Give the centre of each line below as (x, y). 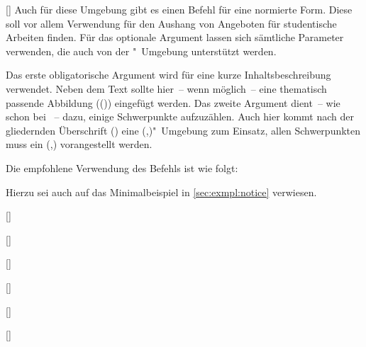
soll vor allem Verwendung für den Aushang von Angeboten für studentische (171, 23)
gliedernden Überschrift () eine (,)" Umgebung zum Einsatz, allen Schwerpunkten (183, 130)
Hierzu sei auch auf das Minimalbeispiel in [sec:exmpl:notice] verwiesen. (161, 192)
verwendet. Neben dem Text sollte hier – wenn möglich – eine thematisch (166, 88)
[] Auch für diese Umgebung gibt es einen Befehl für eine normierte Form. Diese (179, 9)
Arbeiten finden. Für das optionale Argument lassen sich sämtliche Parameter (175, 37)
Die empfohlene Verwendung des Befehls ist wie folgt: (122, 167)
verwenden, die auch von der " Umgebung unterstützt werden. (141, 51)
